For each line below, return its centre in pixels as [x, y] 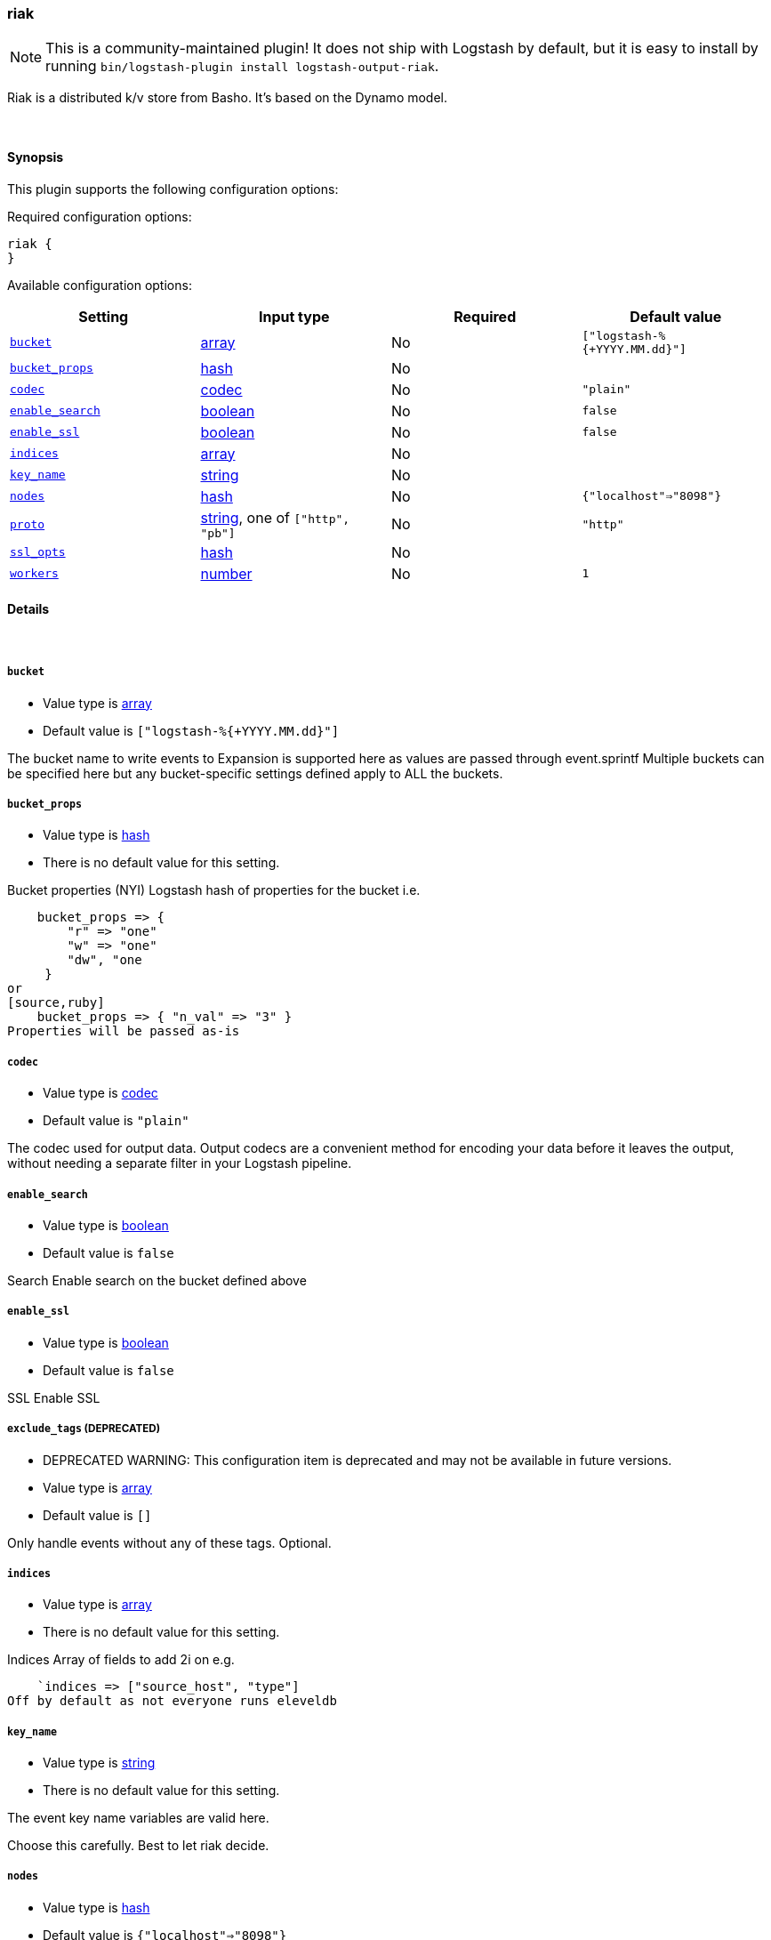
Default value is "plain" [116, 1121]
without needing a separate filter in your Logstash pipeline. [180, 1163]
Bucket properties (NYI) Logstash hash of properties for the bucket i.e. [214, 890]
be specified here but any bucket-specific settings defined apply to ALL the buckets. [255, 773]
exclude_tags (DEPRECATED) [84, 1429]
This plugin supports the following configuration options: [173, 189]
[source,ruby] [56, 1003]
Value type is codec [100, 1093]
